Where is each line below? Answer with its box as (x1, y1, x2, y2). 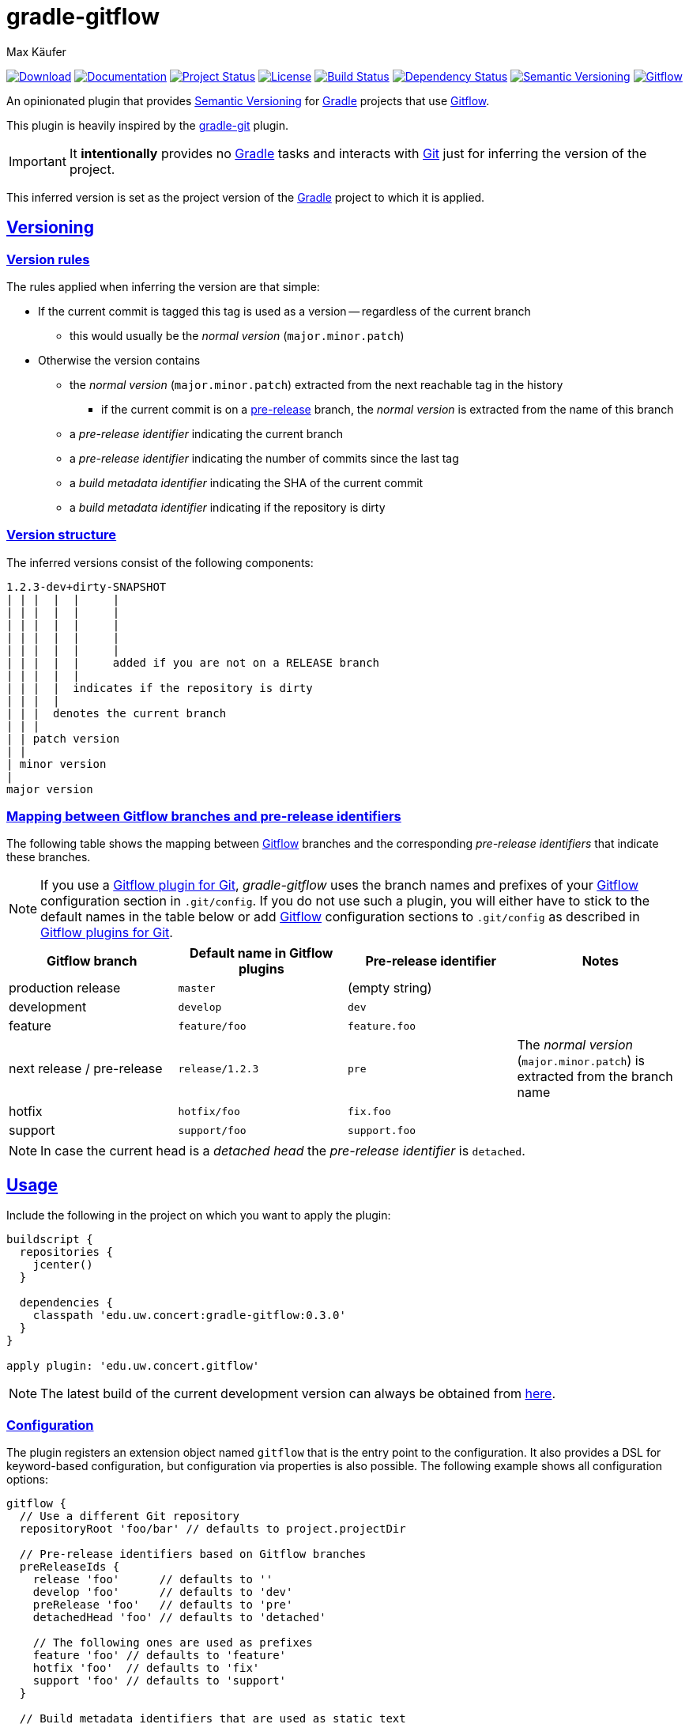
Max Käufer (6, 44, 66, 59)
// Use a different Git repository (19, 1510, 240, 1523)
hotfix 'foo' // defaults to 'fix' (32, 1662, 260, 1675)
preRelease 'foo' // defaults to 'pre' (32, 1598, 293, 1612)
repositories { (19, 1246, 113, 1259)
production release (9, 980, 121, 996)
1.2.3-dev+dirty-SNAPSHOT (6, 580, 167, 593)
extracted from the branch (517, 1068, 673, 1085)
